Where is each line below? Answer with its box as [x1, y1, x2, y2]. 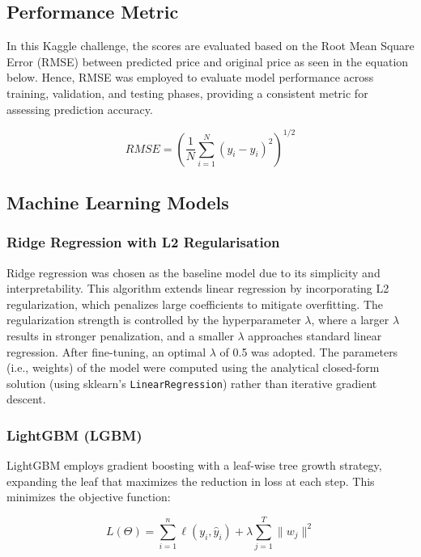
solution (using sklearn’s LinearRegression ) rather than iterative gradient [6, 374, 377, 391]
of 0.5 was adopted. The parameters [219, 343, 398, 360]
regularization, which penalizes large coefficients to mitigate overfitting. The [6, 295, 384, 312]
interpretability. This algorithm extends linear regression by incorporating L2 [6, 280, 389, 297]
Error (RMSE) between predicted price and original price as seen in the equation [6, 53, 409, 70]
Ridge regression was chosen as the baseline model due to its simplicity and [6, 264, 381, 281]
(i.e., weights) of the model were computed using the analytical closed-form [6, 359, 380, 376]
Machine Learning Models [6, 190, 229, 215]
